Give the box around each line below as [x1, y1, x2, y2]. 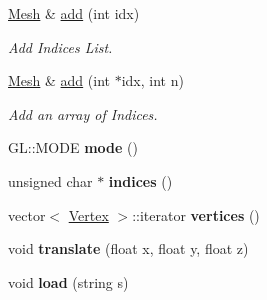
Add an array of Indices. [8, 103, 158, 124]
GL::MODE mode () [8, 137, 138, 158]
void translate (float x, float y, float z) [8, 238, 249, 259]
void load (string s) [8, 271, 129, 292]
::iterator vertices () [132, 204, 260, 225]
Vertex [68, 204, 109, 225]
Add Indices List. [8, 36, 113, 57]
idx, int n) [121, 70, 184, 91]
